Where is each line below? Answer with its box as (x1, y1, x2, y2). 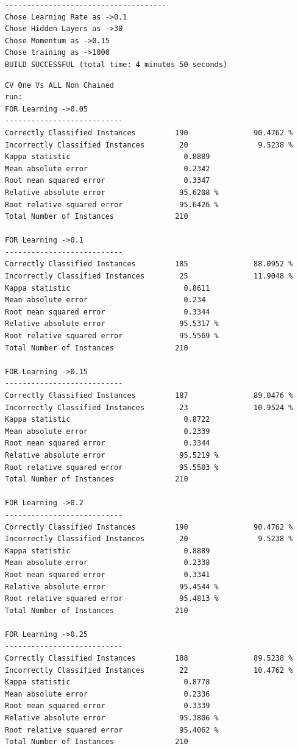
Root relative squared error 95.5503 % (5, 463, 219, 472)
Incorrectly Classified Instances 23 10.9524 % (5, 403, 293, 412)
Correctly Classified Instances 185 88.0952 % (5, 260, 293, 269)
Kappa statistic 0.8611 (5, 283, 210, 293)
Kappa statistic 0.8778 (5, 678, 210, 687)
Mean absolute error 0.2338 (5, 558, 210, 567)
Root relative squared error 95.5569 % (5, 332, 219, 341)
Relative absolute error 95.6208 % (5, 188, 219, 197)
